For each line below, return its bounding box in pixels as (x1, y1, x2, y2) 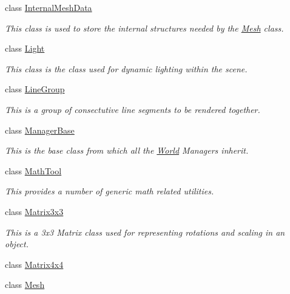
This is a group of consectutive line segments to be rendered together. (5, 103, 260, 115)
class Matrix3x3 (5, 205, 64, 217)
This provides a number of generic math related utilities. (5, 185, 214, 197)
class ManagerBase (5, 123, 75, 136)
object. (5, 238, 29, 250)
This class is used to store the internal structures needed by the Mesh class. (5, 21, 284, 34)
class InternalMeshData (5, 1, 92, 13)
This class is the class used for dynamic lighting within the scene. (5, 62, 248, 75)
